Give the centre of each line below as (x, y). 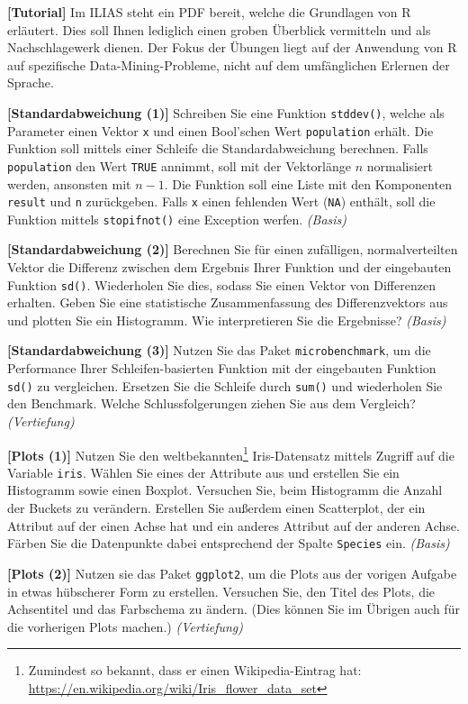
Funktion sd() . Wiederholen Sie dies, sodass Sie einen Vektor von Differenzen (221, 284)
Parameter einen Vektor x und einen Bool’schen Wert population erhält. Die (220, 130)
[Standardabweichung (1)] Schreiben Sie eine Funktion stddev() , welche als (226, 112)
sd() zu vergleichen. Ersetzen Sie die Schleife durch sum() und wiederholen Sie (225, 385)
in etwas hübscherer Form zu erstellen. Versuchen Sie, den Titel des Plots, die (221, 591)
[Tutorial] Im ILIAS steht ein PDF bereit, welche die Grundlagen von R (209, 12)
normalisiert (400, 165)
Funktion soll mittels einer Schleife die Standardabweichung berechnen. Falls (218, 148)
